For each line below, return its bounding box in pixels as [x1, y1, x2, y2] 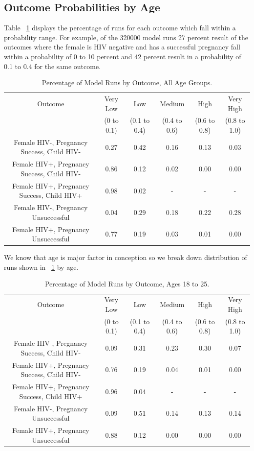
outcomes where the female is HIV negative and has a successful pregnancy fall [4, 42, 240, 52]
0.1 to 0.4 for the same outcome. [4, 61, 101, 71]
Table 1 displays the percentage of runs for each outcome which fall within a [4, 23, 236, 33]
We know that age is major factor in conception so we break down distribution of [4, 252, 247, 262]
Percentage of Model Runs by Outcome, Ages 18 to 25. [44, 278, 210, 288]
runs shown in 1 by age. [4, 261, 79, 272]
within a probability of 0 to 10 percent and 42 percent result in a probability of [4, 51, 241, 61]
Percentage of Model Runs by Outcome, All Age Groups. [42, 77, 212, 88]
